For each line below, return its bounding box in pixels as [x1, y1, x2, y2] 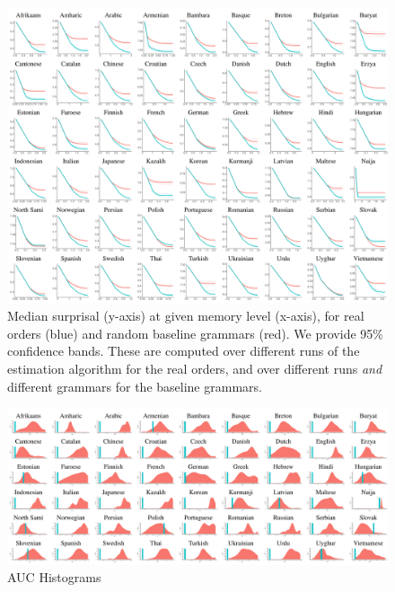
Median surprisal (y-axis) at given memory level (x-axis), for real [7, 306, 364, 325]
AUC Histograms [7, 568, 101, 587]
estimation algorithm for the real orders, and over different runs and [7, 358, 382, 377]
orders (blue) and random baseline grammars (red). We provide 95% [7, 323, 383, 342]
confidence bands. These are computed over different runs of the [7, 341, 360, 360]
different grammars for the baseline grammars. [7, 376, 262, 395]
